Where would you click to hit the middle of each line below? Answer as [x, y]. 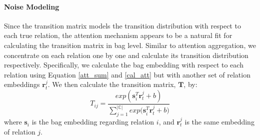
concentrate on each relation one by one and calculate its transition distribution [126, 55]
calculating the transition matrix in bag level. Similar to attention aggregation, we [130, 45]
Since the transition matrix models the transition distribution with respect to [122, 25]
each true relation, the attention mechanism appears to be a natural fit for [118, 35]
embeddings [22, 84]
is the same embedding [219, 122]
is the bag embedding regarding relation [93, 122]
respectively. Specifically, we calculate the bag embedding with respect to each [124, 65]
